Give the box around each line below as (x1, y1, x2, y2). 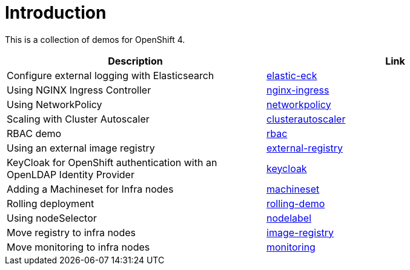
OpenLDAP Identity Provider (7, 168, 134, 181)
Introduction (5, 2, 107, 23)
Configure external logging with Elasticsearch (7, 69, 214, 82)
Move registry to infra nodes (7, 226, 136, 239)
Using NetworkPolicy (7, 98, 102, 111)
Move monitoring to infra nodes (7, 240, 150, 253)
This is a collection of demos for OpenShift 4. (5, 34, 185, 45)
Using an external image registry (7, 141, 155, 154)
